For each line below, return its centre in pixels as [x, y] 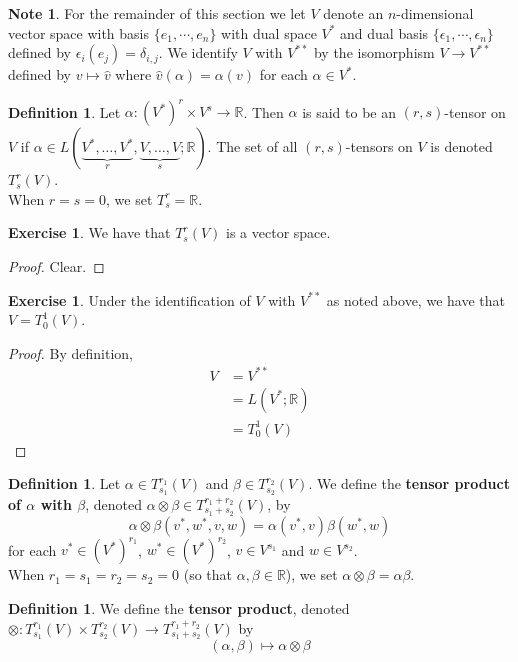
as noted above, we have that [415, 299]
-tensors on [379, 146]
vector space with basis [79, 32]
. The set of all [252, 146]
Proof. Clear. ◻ [56, 266]
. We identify [198, 52]
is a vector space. [278, 232]
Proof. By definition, [70, 352]
